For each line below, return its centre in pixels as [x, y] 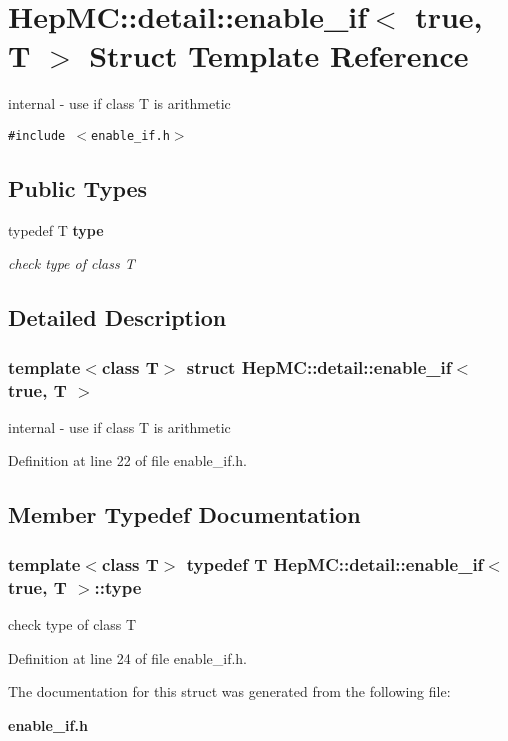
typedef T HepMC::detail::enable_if [335, 563]
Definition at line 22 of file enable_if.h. [128, 460]
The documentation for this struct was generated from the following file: [229, 691]
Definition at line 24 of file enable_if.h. [128, 657]
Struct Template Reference [279, 55]
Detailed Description [117, 317]
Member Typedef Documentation [184, 514]
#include [37, 135]
